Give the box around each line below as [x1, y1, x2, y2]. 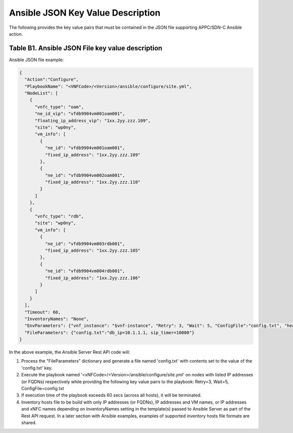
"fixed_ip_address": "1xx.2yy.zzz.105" [44, 247, 141, 253]
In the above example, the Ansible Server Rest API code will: [9, 349, 130, 355]
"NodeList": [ [24, 90, 59, 96]
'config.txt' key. [21, 365, 53, 371]
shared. [21, 419, 37, 425]
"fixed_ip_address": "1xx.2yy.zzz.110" [44, 179, 141, 185]
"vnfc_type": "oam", [35, 104, 84, 109]
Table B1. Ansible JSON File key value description [9, 44, 163, 52]
